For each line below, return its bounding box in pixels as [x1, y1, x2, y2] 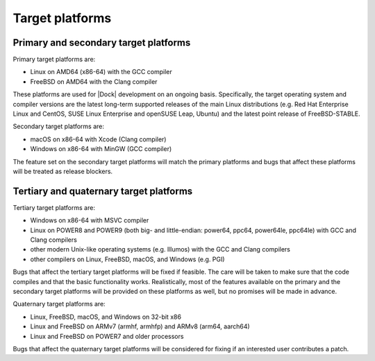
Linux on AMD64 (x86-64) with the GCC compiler [30, 68, 173, 76]
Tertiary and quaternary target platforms [12, 185, 193, 197]
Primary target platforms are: [12, 55, 96, 64]
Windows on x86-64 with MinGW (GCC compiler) [30, 145, 172, 153]
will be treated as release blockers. [12, 167, 113, 175]
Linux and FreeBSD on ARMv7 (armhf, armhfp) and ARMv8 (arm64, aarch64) [30, 322, 250, 331]
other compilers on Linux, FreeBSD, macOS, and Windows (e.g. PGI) [30, 255, 225, 263]
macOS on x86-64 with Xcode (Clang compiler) [30, 135, 167, 143]
